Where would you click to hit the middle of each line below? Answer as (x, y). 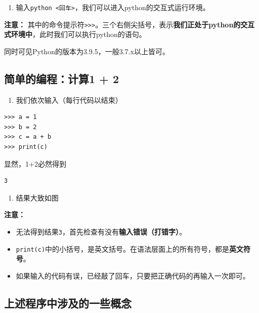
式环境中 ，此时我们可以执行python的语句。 (75, 34)
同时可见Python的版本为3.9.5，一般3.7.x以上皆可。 (87, 51)
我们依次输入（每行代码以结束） (69, 100)
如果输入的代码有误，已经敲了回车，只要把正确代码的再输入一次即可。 (133, 275)
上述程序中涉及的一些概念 (68, 303)
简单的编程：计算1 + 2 (62, 78)
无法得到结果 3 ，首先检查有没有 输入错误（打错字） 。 (101, 232)
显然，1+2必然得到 (35, 163)
